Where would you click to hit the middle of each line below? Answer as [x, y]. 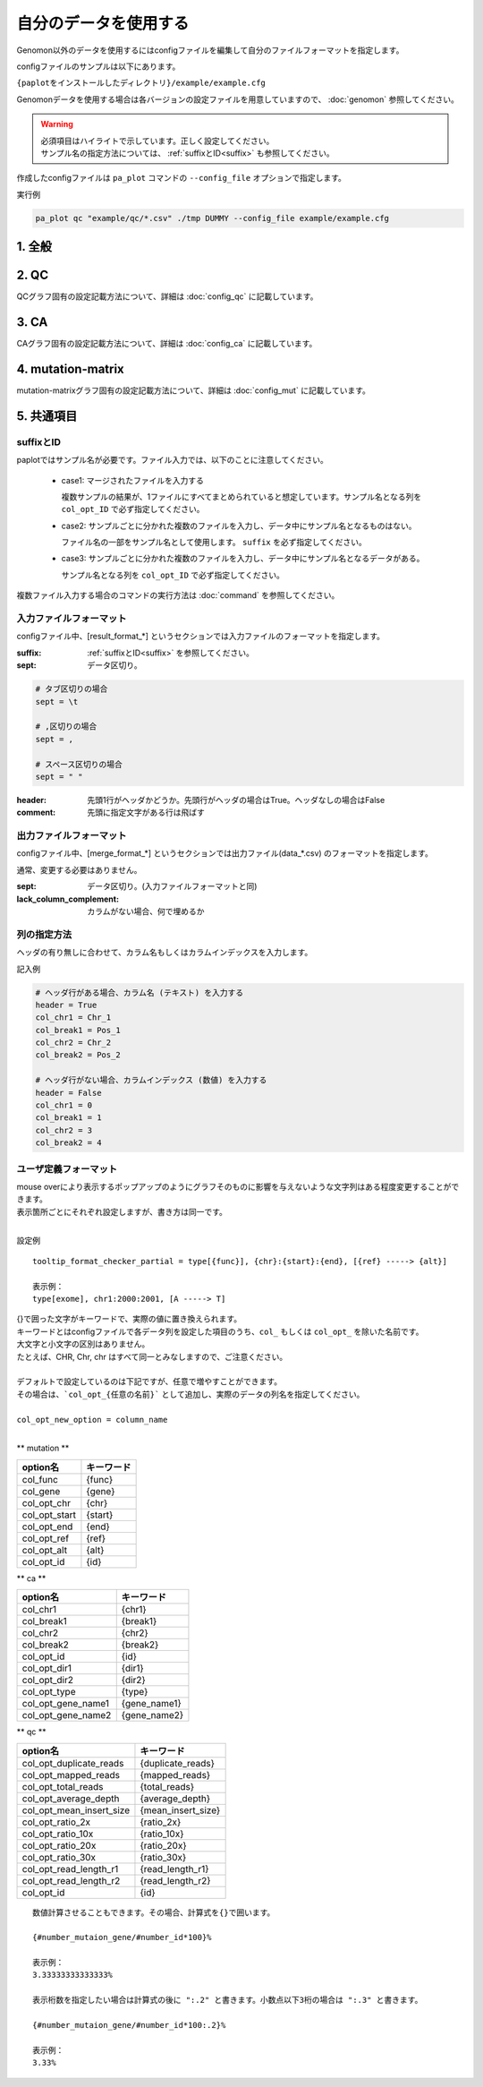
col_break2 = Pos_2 [78, 1055]
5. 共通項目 [47, 416]
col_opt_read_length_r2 [71, 1880]
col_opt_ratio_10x [58, 1834]
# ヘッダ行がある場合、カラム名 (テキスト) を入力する [140, 992]
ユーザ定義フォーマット [67, 1168]
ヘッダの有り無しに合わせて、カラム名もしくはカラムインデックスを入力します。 [165, 953]
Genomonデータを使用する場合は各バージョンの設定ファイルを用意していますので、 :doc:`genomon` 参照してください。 [238, 99]
